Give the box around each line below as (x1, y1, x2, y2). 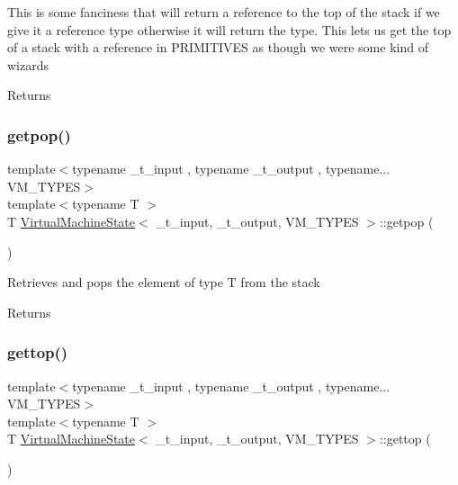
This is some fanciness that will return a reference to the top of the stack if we (7, 3, 440, 21)
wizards (7, 55, 49, 74)
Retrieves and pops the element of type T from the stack (7, 273, 320, 292)
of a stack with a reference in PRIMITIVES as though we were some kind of (7, 38, 428, 57)
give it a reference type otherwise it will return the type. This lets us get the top (7, 20, 452, 39)
